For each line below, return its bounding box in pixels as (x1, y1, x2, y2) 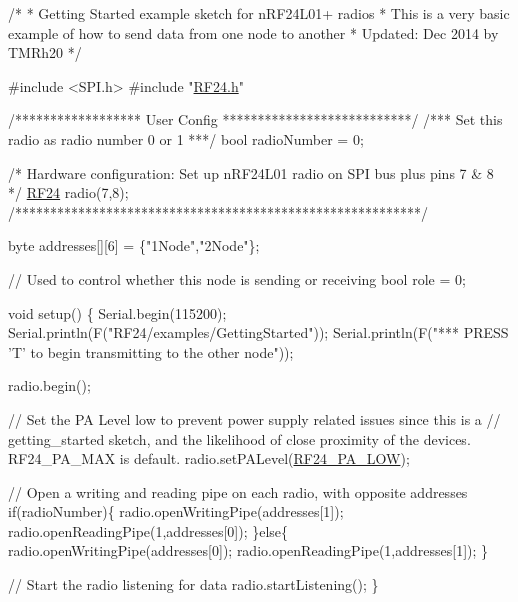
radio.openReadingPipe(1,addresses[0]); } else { (8, 520, 289, 541)
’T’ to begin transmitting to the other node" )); (8, 341, 294, 362)
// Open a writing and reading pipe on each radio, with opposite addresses (8, 481, 468, 502)
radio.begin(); (8, 375, 91, 396)
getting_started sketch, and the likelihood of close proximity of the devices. (8, 428, 471, 449)
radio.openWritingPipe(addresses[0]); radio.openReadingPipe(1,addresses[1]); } (8, 540, 489, 561)
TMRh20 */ (8, 42, 82, 63)
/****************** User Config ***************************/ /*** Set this (8, 109, 503, 130)
